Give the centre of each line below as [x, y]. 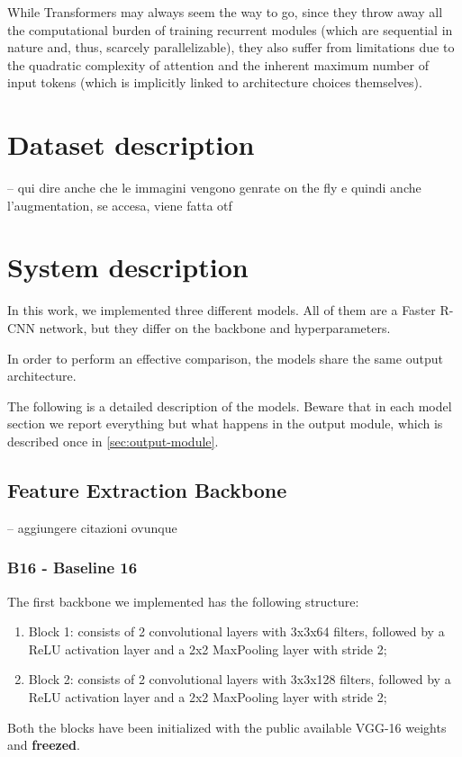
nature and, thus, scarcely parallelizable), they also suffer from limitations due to [231, 47]
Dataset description [131, 144]
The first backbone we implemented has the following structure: [183, 601]
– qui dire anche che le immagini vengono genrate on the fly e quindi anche [214, 188]
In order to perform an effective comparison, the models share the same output [225, 358]
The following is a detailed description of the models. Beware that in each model [230, 406]
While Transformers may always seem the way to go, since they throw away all [225, 12]
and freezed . [44, 745]
